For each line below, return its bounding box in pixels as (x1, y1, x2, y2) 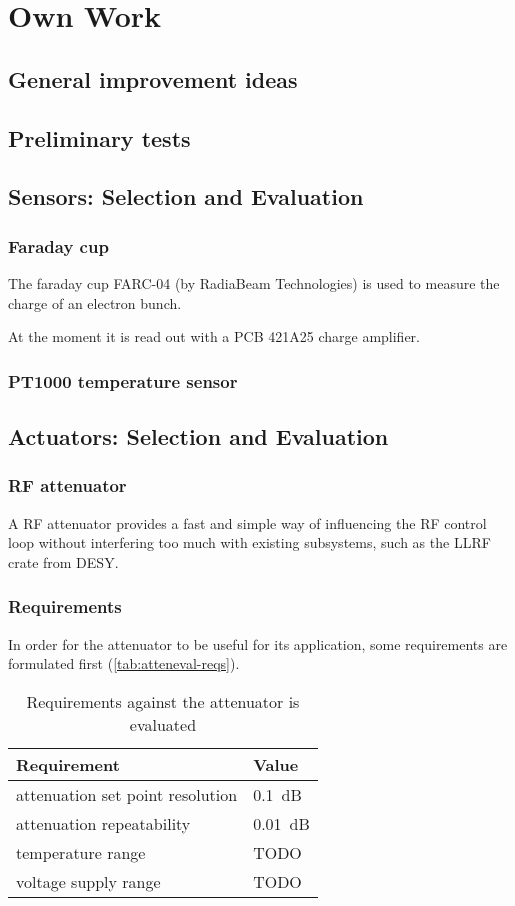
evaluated (129, 712, 197, 736)
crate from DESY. (8, 551, 119, 572)
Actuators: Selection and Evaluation (8, 420, 389, 451)
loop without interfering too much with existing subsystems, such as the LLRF (8, 532, 491, 553)
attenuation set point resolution (16, 782, 238, 806)
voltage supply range (16, 869, 161, 893)
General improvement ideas (8, 63, 298, 94)
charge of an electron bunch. (8, 292, 182, 313)
